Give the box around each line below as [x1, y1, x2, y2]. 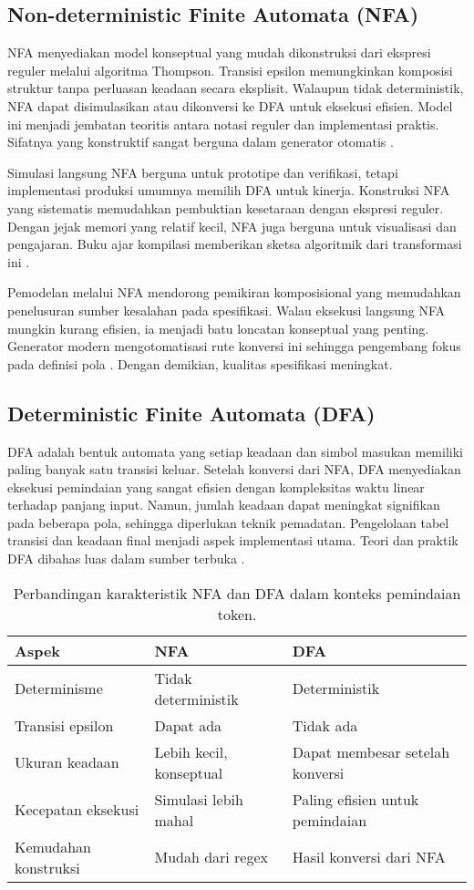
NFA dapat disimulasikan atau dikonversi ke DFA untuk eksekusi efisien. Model [7, 96, 453, 115]
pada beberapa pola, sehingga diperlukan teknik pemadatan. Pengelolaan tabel [7, 512, 449, 532]
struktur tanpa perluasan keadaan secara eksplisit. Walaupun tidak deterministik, [7, 78, 464, 98]
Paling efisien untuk [292, 788, 419, 810]
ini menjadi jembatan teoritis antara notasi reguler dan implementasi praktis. [7, 114, 439, 133]
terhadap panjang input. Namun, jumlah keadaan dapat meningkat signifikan [7, 495, 440, 514]
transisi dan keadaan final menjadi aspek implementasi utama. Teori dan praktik [7, 531, 459, 550]
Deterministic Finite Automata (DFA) [7, 398, 376, 427]
